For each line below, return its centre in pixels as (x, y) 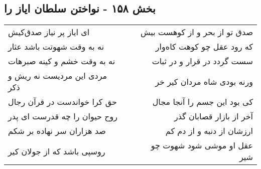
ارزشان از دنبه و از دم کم (209, 131)
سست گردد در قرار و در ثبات (202, 61)
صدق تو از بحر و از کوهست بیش (197, 32)
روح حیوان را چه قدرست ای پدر (63, 116)
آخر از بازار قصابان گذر (213, 116)
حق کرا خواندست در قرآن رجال (62, 102)
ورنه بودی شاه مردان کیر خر (204, 81)
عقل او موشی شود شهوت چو (202, 145)
